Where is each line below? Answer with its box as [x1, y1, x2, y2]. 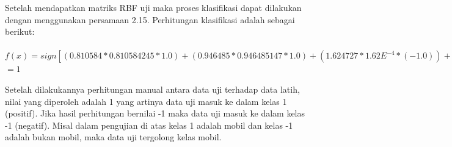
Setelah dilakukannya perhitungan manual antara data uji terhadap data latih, [5, 82, 300, 95]
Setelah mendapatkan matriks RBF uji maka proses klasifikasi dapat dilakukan [5, 1, 302, 13]
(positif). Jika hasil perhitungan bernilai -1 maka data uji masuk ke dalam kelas [5, 107, 305, 120]
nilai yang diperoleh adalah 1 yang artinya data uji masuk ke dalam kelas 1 [5, 95, 287, 107]
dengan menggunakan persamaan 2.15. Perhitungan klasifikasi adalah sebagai [5, 13, 295, 26]
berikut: [5, 25, 35, 38]
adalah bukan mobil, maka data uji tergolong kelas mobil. [5, 131, 222, 143]
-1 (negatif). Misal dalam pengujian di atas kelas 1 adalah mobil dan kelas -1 [5, 118, 293, 131]
